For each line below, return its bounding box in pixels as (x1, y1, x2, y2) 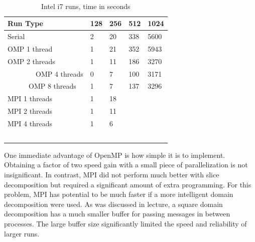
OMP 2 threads (8, 56, 55, 66)
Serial (8, 31, 25, 42)
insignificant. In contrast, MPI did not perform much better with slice (4, 169, 219, 180)
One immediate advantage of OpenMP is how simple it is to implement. (4, 149, 225, 160)
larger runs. (4, 228, 40, 238)
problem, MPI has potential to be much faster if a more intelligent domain (4, 189, 233, 199)
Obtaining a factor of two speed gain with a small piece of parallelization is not (4, 159, 248, 170)
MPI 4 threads (8, 118, 52, 128)
